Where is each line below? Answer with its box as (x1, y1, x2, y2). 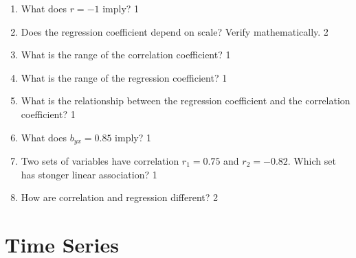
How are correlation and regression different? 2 (21, 190, 218, 204)
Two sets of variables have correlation (21, 154, 179, 168)
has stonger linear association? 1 (21, 167, 157, 181)
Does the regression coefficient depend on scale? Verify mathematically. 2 (21, 24, 329, 38)
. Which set (287, 154, 336, 168)
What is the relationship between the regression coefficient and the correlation (21, 93, 351, 108)
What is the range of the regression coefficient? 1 (21, 70, 227, 84)
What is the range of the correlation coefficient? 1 (21, 47, 231, 62)
